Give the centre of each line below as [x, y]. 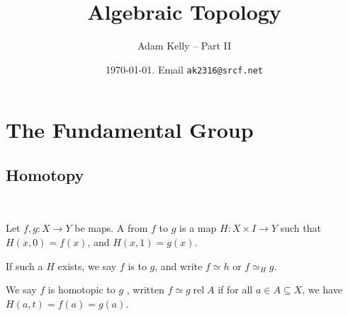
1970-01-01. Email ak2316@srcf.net [184, 69]
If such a [24, 265]
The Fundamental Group [130, 130]
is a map [198, 228]
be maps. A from [111, 228]
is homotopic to [82, 289]
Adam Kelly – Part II [184, 46]
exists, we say [87, 265]
